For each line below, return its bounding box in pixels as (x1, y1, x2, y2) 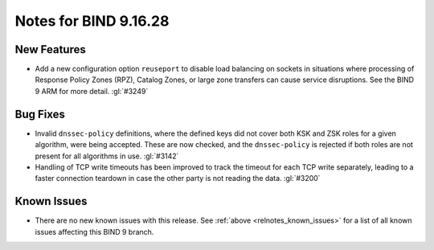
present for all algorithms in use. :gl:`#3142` (35, 151, 179, 161)
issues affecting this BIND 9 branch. (35, 227, 154, 236)
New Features (14, 43, 86, 56)
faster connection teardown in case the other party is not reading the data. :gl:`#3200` (35, 174, 321, 183)
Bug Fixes (14, 107, 66, 121)
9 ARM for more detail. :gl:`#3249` (35, 86, 149, 96)
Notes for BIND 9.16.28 (14, 12, 170, 30)
